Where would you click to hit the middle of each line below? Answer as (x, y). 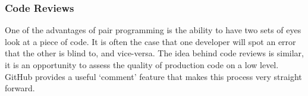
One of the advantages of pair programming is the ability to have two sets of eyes (153, 30)
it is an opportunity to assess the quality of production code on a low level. (142, 65)
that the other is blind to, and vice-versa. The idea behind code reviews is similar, (154, 53)
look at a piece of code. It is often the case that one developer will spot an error (150, 41)
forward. (20, 88)
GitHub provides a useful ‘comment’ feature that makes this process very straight (153, 76)
